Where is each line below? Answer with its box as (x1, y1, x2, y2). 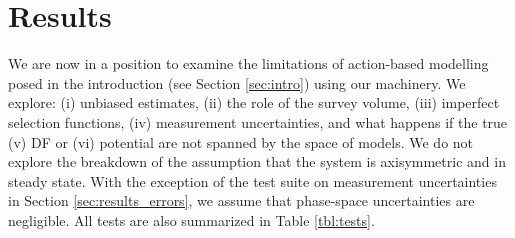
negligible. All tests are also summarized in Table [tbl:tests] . (8, 209, 375, 230)
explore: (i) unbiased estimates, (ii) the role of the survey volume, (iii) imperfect (8, 92, 500, 113)
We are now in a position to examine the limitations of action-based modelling (8, 53, 489, 74)
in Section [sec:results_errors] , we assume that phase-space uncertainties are (8, 190, 475, 211)
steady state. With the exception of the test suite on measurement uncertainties (8, 170, 497, 191)
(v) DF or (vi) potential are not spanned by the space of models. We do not (8, 131, 474, 152)
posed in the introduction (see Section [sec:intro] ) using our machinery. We (8, 72, 466, 93)
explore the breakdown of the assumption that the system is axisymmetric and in (8, 151, 506, 172)
